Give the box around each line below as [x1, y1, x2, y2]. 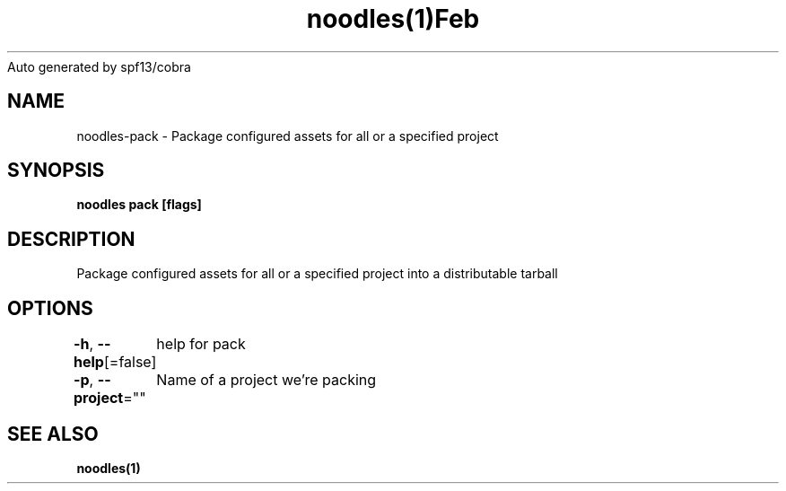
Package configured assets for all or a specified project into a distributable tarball [76, 266, 558, 282]
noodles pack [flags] [76, 197, 202, 213]
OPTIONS [7, 296, 93, 320]
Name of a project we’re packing [156, 371, 377, 390]
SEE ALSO [7, 422, 99, 445]
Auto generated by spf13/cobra [7, 58, 191, 75]
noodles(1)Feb [306, 4, 480, 34]
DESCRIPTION [7, 227, 135, 250]
